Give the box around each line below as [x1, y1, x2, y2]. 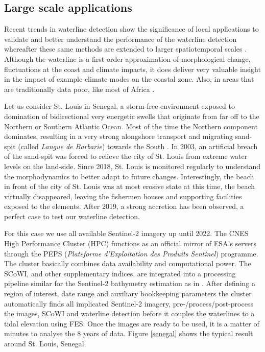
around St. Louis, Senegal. [4, 338, 86, 349]
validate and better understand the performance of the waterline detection [4, 33, 237, 44]
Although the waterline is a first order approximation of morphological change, [4, 53, 251, 64]
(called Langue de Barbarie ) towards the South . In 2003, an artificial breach [18, 140, 258, 151]
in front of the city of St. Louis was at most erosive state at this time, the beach [4, 181, 255, 192]
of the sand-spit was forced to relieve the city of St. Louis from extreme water [4, 151, 248, 161]
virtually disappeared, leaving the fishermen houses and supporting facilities [4, 191, 242, 201]
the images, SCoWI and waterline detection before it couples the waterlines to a [4, 308, 255, 319]
